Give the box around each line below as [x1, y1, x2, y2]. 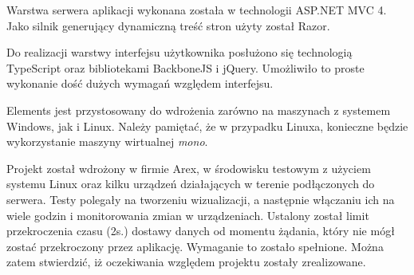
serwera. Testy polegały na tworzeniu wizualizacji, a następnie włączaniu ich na [6, 191, 395, 207]
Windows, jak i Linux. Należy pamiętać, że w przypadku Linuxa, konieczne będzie [6, 117, 408, 134]
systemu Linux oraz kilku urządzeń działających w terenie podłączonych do [6, 175, 375, 192]
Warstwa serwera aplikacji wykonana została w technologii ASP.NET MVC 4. [6, 2, 387, 18]
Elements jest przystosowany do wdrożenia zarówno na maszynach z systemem [6, 101, 391, 118]
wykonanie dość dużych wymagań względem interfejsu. [6, 75, 274, 92]
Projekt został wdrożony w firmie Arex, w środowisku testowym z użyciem [6, 159, 371, 176]
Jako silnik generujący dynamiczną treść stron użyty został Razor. [6, 17, 330, 33]
